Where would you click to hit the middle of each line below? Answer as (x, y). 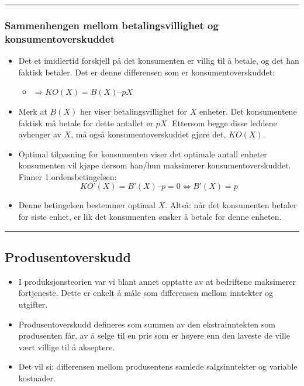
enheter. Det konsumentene (248, 111)
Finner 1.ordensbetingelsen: (68, 176)
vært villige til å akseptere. (67, 347)
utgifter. (33, 304)
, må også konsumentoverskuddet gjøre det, (148, 134)
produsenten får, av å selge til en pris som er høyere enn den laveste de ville (154, 335)
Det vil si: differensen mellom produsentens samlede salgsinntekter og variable (158, 366)
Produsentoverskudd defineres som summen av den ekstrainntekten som (147, 324)
